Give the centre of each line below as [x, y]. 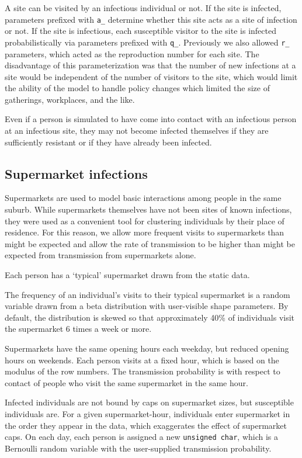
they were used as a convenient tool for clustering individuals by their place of [145, 221]
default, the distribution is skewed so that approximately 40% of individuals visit [150, 317]
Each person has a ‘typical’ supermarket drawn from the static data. [127, 275]
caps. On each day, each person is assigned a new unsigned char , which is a [142, 437]
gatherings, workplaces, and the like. [70, 99]
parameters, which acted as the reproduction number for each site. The [132, 53]
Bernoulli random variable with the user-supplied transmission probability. [138, 448]
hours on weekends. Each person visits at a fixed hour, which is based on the [142, 360]
